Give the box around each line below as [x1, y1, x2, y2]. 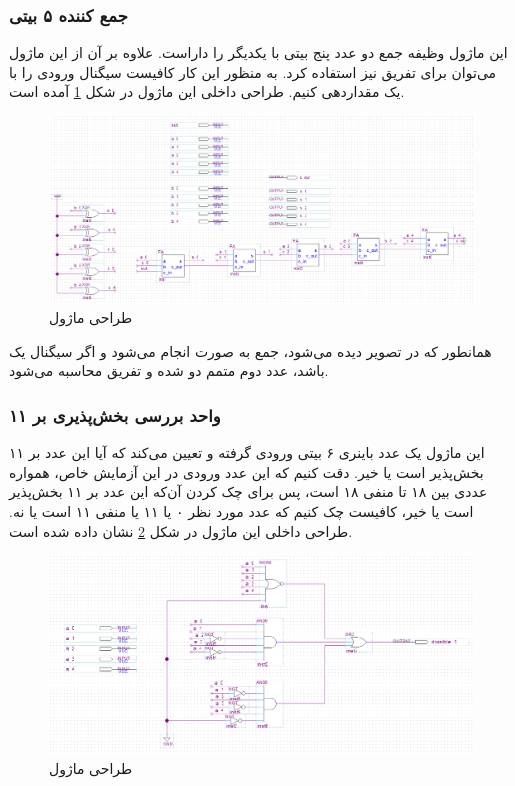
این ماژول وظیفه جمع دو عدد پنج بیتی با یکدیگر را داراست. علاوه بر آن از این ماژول [9, 42, 508, 63]
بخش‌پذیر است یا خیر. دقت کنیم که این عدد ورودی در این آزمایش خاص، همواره [9, 461, 484, 482]
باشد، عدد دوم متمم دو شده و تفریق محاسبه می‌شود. [9, 360, 329, 381]
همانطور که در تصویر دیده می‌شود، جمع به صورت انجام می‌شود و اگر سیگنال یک [9, 340, 492, 361]
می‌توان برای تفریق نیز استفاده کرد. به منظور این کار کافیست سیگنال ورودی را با [9, 61, 497, 82]
